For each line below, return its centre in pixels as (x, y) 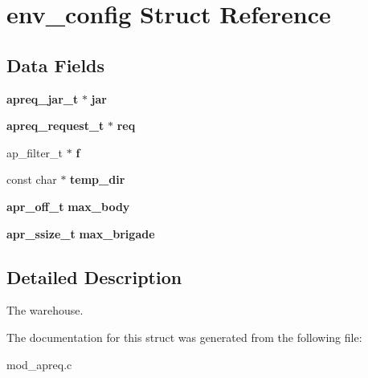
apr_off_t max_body (68, 206)
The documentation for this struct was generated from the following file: (184, 337)
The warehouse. (45, 310)
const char (32, 179)
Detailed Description (94, 276)
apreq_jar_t (43, 98)
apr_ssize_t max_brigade (81, 233)
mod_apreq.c (39, 364)
